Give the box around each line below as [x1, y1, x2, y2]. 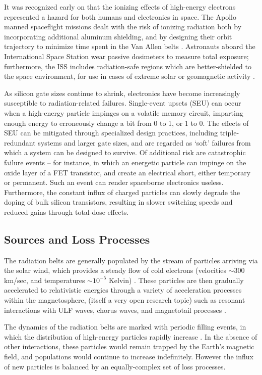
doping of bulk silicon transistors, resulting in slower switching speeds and [4, 197, 233, 207]
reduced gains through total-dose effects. [4, 206, 129, 217]
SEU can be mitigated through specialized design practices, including [4, 127, 218, 138]
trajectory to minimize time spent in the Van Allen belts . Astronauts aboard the [4, 41, 255, 52]
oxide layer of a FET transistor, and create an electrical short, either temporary [4, 167, 251, 177]
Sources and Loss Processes [4, 231, 150, 247]
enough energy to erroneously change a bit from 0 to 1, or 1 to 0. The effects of [4, 117, 249, 128]
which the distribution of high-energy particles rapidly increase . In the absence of [4, 331, 257, 342]
